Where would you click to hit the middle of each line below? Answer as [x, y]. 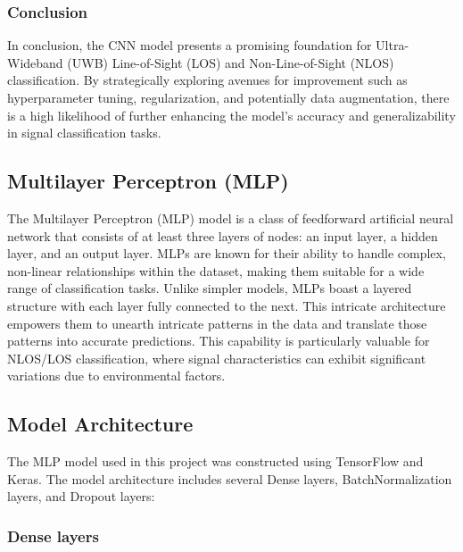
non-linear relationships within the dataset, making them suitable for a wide [216, 270]
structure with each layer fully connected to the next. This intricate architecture [227, 305]
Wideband [35, 62]
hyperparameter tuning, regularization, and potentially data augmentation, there [228, 97]
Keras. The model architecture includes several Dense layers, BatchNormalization [230, 478]
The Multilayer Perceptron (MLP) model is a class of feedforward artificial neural [231, 217]
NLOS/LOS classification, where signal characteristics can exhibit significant [217, 358]
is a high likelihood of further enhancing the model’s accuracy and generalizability [231, 115]
